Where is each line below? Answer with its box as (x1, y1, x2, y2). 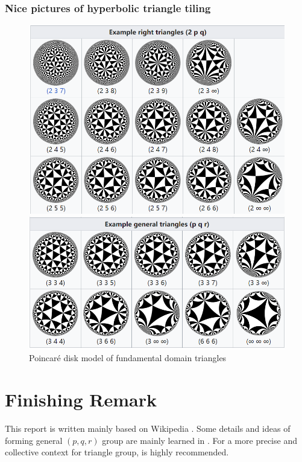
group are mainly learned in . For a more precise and (102, 434, 297, 446)
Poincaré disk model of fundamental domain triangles (29, 351, 227, 364)
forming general (5, 434, 63, 446)
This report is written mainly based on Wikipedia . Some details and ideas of (5, 422, 291, 434)
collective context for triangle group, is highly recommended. (5, 446, 229, 458)
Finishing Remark (5, 387, 157, 412)
